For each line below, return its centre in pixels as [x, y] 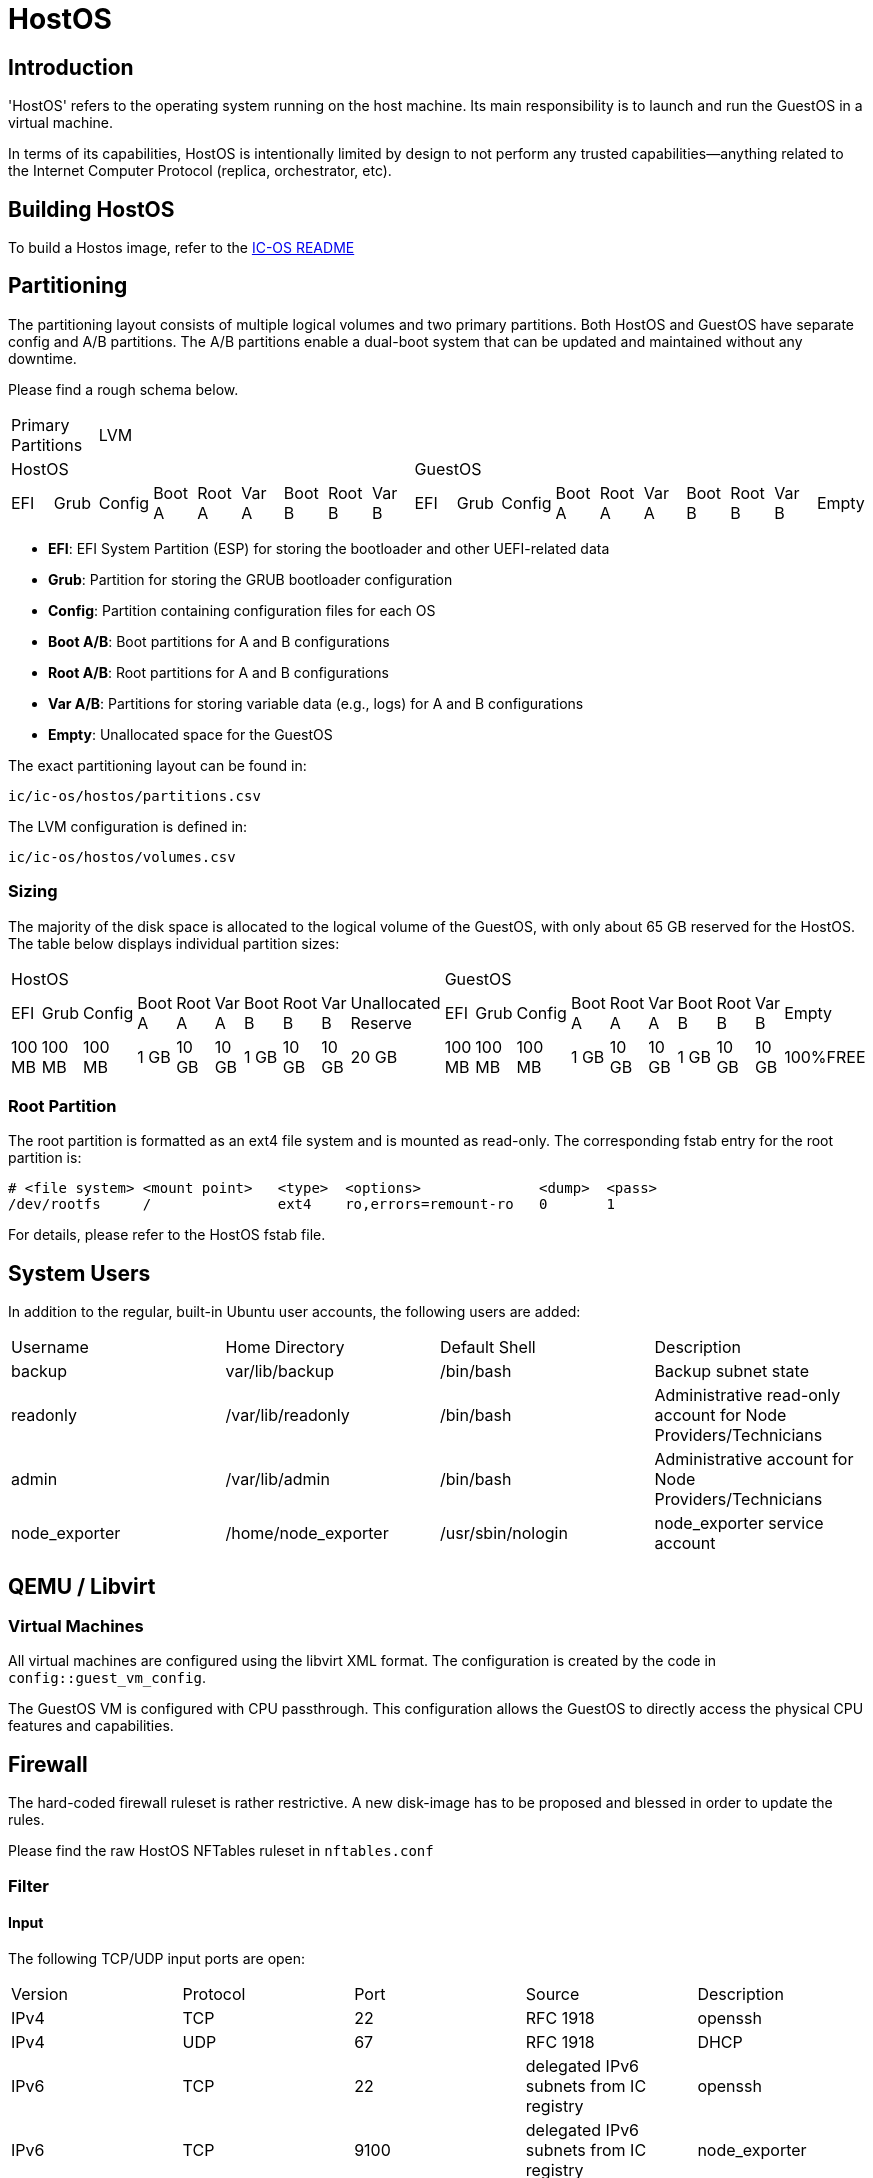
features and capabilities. [91, 1726]
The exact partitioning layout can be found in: [157, 765]
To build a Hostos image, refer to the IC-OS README [181, 248]
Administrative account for [754, 1459]
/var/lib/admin [277, 1479]
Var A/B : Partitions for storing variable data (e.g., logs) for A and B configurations [316, 703]
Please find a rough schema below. [123, 389]
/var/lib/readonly [287, 1415]
